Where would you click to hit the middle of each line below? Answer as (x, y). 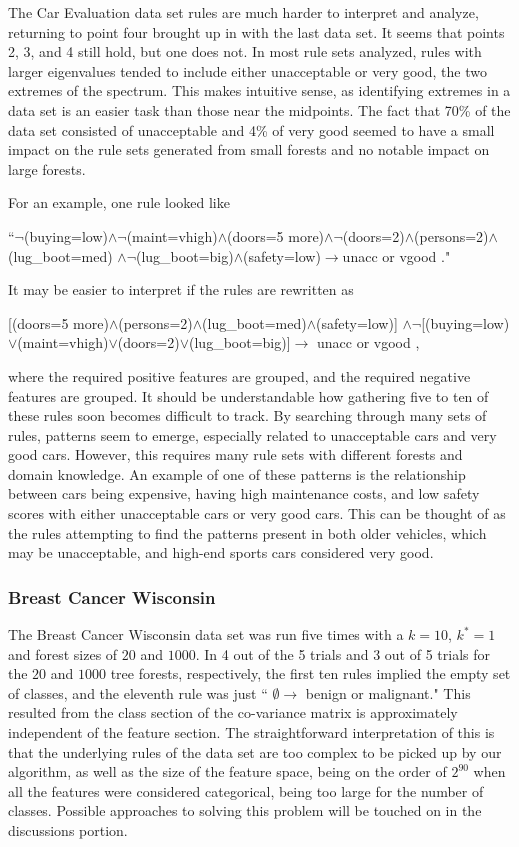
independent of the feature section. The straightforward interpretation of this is (251, 732)
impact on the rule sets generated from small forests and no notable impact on (249, 149)
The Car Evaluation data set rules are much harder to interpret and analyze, (243, 12)
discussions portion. (68, 830)
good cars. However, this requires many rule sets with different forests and (235, 454)
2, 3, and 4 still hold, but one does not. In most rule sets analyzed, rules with (245, 51)
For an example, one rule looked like (119, 202)
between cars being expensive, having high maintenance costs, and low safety (244, 493)
